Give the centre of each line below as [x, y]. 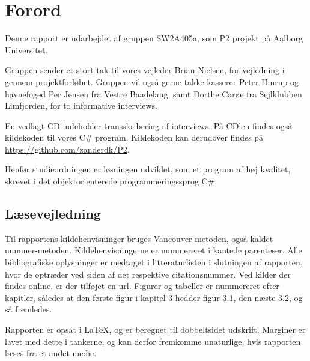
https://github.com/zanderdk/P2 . [67, 149]
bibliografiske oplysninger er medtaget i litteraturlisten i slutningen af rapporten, [154, 262]
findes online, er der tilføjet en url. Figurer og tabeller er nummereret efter [142, 286]
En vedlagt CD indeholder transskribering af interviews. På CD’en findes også [149, 125]
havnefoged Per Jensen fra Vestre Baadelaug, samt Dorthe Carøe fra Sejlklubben [153, 93]
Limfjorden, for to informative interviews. [81, 105]
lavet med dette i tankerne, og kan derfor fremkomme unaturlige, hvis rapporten [153, 341]
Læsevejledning [53, 214]
